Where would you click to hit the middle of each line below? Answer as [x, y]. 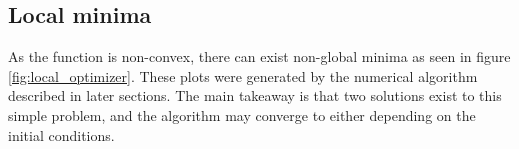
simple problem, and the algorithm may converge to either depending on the [242, 114]
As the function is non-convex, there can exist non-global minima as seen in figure [259, 56]
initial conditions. [61, 134]
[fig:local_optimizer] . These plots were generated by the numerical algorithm [243, 75]
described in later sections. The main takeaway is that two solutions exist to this [255, 95]
